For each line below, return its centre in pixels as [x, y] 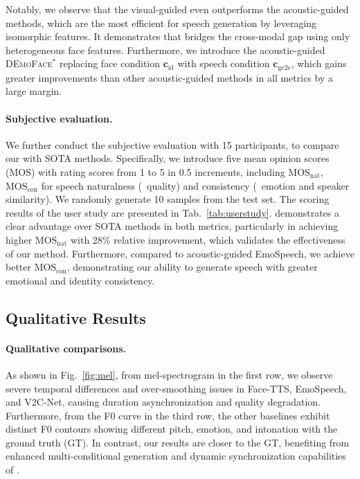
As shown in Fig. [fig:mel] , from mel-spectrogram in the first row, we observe [169, 374]
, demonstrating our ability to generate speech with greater [192, 267]
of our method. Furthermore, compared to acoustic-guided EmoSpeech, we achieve [180, 253]
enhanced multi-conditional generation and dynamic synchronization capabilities [176, 456]
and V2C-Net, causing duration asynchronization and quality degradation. [163, 402]
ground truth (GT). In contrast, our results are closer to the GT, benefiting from [178, 442]
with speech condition [224, 63]
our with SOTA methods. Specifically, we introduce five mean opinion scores [168, 158]
